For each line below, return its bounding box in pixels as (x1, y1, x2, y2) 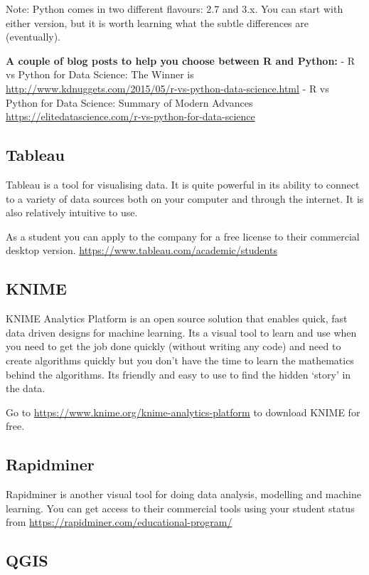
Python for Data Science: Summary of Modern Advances (6, 95, 253, 110)
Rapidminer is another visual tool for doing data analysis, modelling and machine (6, 487, 362, 502)
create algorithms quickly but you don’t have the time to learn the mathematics (6, 352, 354, 367)
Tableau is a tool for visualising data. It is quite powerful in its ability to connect (6, 176, 360, 191)
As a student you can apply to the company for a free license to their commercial (6, 228, 360, 243)
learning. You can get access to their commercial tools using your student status (6, 500, 355, 515)
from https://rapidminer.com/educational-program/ (6, 515, 232, 529)
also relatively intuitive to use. (6, 205, 138, 220)
